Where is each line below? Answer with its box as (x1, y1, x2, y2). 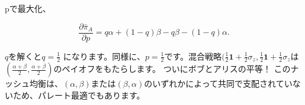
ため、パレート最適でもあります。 (12, 89, 145, 101)
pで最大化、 (5, 2, 51, 14)
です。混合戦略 (164, 50, 222, 62)
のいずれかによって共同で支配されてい (144, 77, 293, 90)
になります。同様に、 (63, 50, 145, 62)
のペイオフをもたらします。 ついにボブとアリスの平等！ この (53, 63, 291, 75)
